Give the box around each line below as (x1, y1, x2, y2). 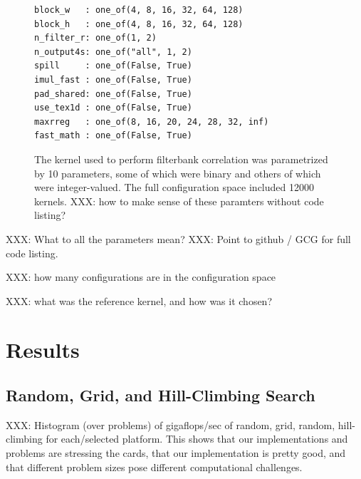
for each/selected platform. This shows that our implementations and (46, 431, 348, 446)
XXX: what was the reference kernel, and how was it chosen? (6, 293, 273, 308)
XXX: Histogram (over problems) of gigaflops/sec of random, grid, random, (6, 417, 335, 432)
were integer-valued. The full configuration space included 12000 (34, 180, 314, 195)
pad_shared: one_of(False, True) (34, 88, 192, 99)
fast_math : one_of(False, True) (34, 130, 192, 141)
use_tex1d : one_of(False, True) (34, 103, 192, 113)
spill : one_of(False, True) (34, 61, 192, 71)
